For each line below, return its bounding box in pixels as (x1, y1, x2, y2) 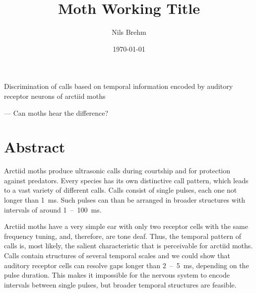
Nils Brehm (112, 27, 146, 37)
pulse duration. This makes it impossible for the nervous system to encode (4, 270, 230, 280)
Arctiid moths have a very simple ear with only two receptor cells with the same (4, 221, 248, 231)
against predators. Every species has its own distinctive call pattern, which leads (4, 175, 249, 185)
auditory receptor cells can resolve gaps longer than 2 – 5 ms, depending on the (4, 260, 249, 270)
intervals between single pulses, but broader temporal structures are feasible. (4, 279, 237, 290)
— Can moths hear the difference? (4, 107, 109, 118)
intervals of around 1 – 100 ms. (4, 204, 102, 215)
